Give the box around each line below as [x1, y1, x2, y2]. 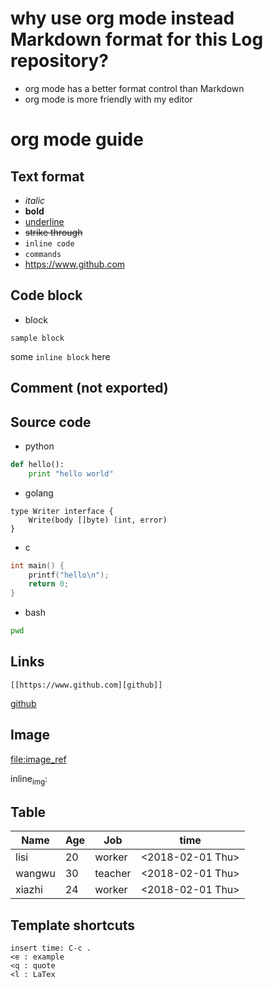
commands [24, 249, 62, 259]
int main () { [10, 560, 65, 571]
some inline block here [10, 350, 111, 362]
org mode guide [10, 128, 144, 151]
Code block [10, 287, 83, 304]
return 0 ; [28, 579, 70, 589]
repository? [10, 50, 110, 72]
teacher [94, 867, 132, 881]
